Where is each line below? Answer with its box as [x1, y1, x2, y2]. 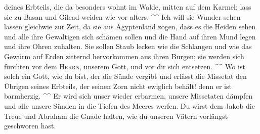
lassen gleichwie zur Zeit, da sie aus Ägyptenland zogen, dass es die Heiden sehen [4, 21, 256, 32]
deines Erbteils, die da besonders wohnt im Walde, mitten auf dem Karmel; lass [4, 2, 251, 12]
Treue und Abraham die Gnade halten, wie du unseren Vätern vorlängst [4, 110, 228, 121]
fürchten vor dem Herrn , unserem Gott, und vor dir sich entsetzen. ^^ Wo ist [4, 61, 245, 71]
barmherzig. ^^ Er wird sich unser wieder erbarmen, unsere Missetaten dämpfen [4, 91, 253, 101]
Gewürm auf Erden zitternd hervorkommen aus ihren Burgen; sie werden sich [4, 51, 244, 61]
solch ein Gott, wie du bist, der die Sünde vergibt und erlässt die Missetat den [4, 71, 247, 81]
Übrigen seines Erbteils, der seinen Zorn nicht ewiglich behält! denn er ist [4, 80, 232, 91]
